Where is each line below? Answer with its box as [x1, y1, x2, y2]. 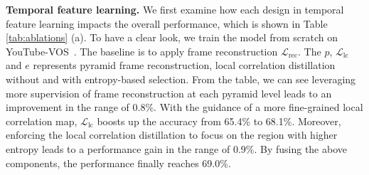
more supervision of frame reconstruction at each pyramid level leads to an [6, 85, 332, 100]
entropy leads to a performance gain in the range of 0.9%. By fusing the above [6, 141, 348, 156]
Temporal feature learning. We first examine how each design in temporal [6, 2, 344, 16]
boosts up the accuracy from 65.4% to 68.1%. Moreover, [97, 113, 341, 128]
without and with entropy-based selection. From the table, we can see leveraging [6, 71, 356, 86]
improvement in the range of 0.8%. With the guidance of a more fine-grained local [6, 100, 363, 115]
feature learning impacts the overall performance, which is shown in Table [6, 16, 328, 31]
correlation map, [6, 113, 77, 128]
